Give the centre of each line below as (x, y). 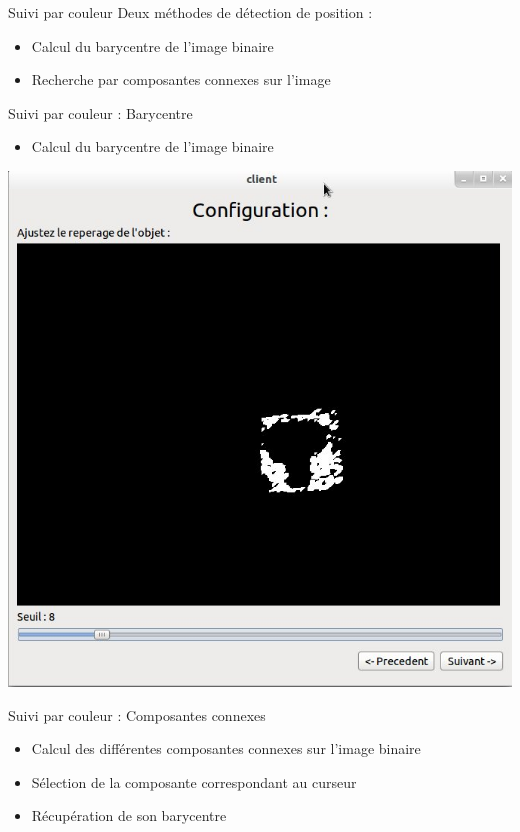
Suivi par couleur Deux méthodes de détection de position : (190, 12)
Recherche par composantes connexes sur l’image (181, 79)
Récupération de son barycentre (129, 815)
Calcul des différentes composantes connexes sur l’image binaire (226, 748)
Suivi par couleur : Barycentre (100, 112)
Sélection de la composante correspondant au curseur (194, 781)
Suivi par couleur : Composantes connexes (137, 714)
